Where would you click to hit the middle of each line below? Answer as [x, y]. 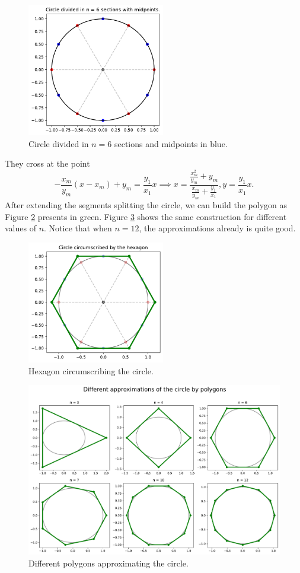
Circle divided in [59, 143]
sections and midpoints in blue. [171, 143]
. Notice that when [78, 228]
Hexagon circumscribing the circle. [91, 370]
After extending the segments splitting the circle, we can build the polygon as [146, 204]
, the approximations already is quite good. [217, 228]
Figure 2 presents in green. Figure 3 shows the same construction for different [146, 216]
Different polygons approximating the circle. [108, 563]
